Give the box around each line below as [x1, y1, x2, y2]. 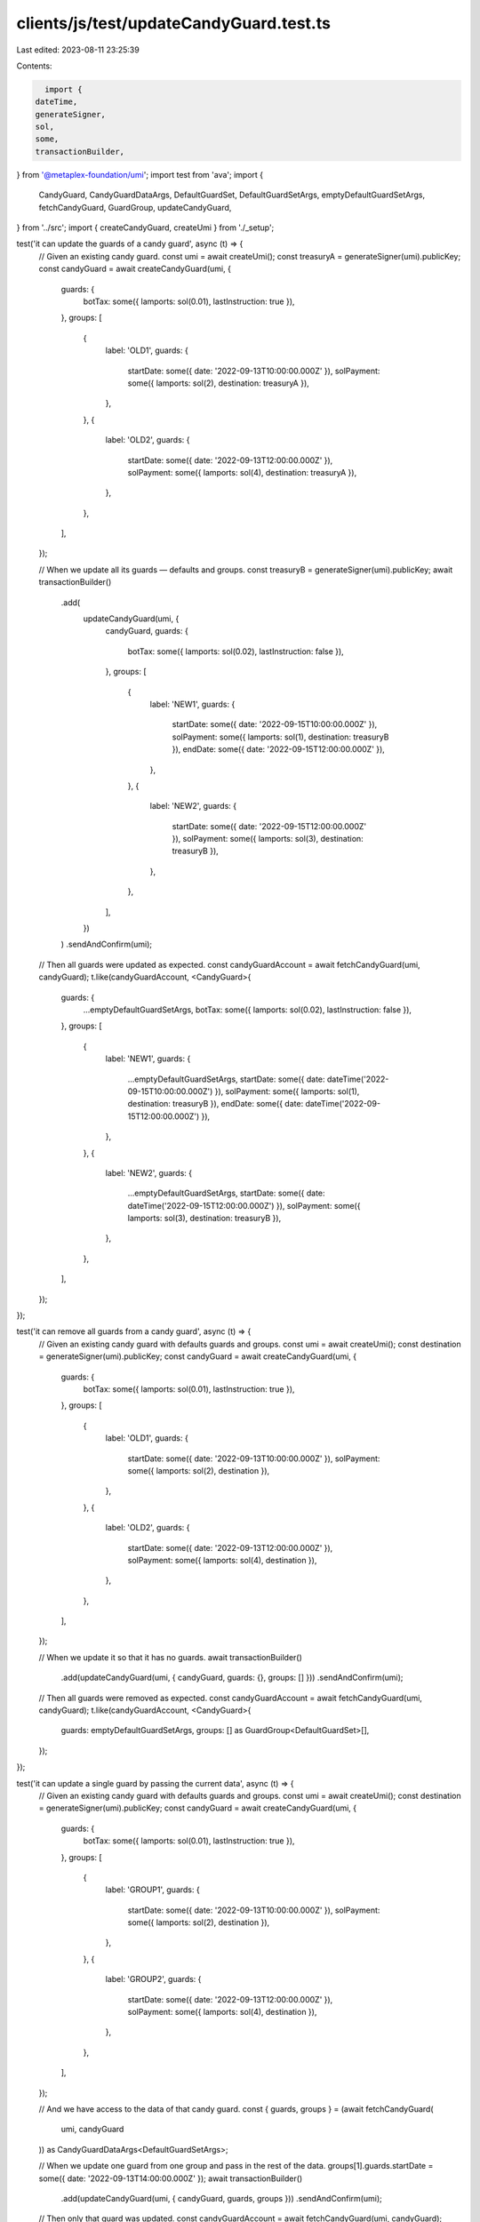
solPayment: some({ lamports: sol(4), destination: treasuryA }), [127, 467, 357, 477]
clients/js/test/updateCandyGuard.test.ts [16, 13, 331, 33]
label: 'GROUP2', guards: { [105, 1974, 202, 1985]
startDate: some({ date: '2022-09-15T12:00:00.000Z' [172, 820, 367, 831]
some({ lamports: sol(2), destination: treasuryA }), [127, 378, 310, 388]
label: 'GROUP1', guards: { [105, 1884, 200, 1895]
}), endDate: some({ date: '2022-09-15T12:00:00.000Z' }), [172, 744, 386, 755]
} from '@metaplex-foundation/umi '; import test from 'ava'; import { [16, 169, 264, 180]
